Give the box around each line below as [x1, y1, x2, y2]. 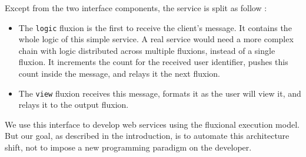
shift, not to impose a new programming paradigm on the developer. [5, 141, 252, 153]
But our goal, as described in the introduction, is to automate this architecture [5, 129, 290, 142]
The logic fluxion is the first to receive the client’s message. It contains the [18, 21, 292, 33]
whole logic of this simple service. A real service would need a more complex [18, 33, 294, 45]
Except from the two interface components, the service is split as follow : [5, 2, 267, 13]
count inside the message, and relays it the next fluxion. [18, 67, 220, 80]
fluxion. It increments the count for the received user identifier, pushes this [18, 56, 288, 68]
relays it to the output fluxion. [18, 98, 129, 111]
